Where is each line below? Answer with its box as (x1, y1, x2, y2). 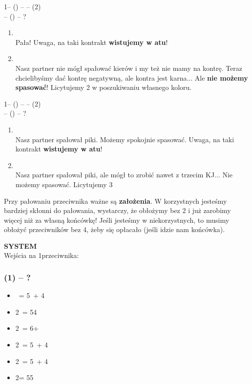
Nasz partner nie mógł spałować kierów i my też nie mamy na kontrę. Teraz (15, 63, 243, 73)
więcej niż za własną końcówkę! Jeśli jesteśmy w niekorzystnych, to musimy (4, 214, 230, 225)
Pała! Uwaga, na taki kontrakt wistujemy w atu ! (15, 37, 168, 47)
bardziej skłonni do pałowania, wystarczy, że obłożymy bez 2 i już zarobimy (4, 205, 231, 215)
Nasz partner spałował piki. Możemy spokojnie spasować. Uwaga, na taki (15, 134, 234, 144)
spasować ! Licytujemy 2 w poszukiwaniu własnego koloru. (15, 82, 192, 92)
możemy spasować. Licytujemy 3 (15, 179, 113, 189)
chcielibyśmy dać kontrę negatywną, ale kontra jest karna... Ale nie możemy (15, 72, 248, 83)
